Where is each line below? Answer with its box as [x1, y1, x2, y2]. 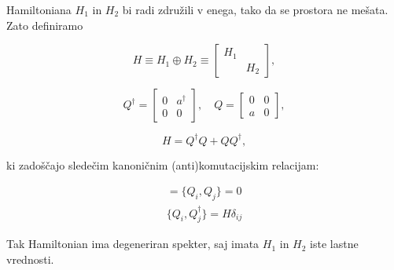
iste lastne [310, 235, 359, 252]
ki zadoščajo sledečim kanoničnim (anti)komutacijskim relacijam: [6, 156, 319, 173]
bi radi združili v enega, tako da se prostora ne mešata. [122, 2, 388, 17]
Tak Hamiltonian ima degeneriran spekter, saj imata [6, 235, 260, 252]
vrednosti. [6, 250, 54, 267]
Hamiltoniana [6, 2, 72, 17]
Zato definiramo [6, 16, 83, 33]
